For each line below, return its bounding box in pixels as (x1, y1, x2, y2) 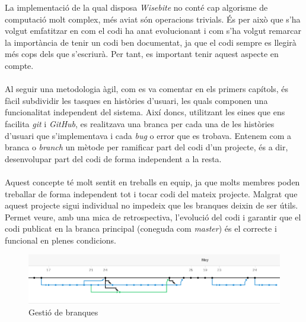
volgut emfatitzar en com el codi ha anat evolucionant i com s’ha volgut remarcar (5, 24, 301, 37)
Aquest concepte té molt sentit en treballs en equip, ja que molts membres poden (5, 175, 300, 188)
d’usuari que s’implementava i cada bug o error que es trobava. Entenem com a (5, 129, 291, 141)
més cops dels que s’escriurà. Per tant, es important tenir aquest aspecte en (5, 48, 279, 60)
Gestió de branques (28, 306, 98, 318)
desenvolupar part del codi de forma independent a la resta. (5, 152, 222, 165)
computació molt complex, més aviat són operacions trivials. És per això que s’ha (5, 12, 301, 25)
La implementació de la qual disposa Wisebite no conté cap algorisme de (5, 1, 268, 13)
